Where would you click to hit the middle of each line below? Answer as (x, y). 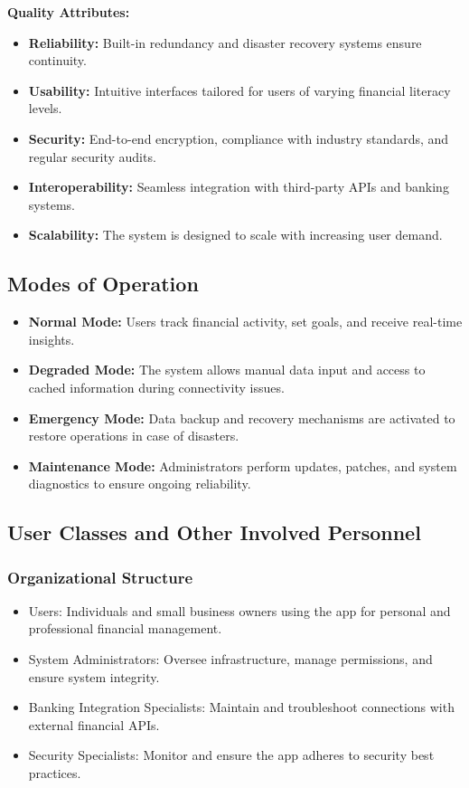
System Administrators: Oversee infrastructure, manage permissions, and (230, 659)
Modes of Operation (103, 284)
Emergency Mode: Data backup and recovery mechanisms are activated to (242, 418)
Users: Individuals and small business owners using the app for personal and (239, 610)
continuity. (57, 60)
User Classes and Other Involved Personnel (214, 532)
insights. (52, 339)
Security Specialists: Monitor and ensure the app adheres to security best (231, 755)
